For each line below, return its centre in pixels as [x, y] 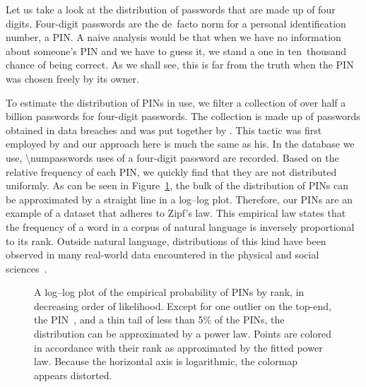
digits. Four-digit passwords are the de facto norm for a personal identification [176, 23]
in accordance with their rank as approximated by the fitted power [178, 347]
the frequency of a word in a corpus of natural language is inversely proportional [180, 226]
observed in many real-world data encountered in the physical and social [163, 255]
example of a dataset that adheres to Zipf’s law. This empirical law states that [176, 213]
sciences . [26, 268]
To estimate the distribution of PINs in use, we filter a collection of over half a [176, 102]
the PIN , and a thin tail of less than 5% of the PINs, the [159, 320]
